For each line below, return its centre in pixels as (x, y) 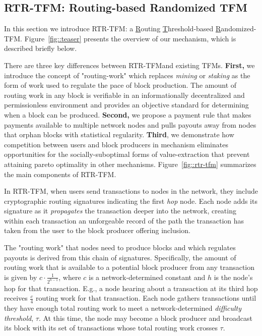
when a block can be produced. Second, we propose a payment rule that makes (128, 114)
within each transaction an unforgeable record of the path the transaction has (124, 220)
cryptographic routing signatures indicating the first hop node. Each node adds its (131, 201)
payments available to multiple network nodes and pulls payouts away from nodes (130, 124)
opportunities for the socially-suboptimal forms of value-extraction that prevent (127, 154)
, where (70, 277)
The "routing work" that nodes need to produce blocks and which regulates (120, 247)
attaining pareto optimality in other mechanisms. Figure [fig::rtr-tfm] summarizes (130, 164)
